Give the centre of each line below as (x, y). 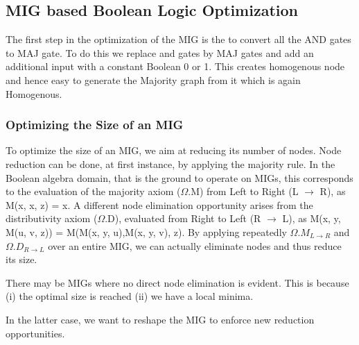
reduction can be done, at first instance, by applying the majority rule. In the (170, 163)
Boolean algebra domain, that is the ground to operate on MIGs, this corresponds (179, 177)
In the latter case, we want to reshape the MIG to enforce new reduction (160, 319)
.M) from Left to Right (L (243, 191)
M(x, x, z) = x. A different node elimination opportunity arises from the (159, 204)
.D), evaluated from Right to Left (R (183, 218)
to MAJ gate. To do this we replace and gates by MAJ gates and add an (160, 52)
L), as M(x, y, (312, 218)
